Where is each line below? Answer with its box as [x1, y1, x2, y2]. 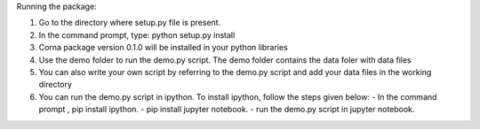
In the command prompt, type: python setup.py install [38, 29, 236, 40]
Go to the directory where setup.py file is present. [38, 18, 221, 28]
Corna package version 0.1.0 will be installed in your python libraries [38, 42, 288, 53]
